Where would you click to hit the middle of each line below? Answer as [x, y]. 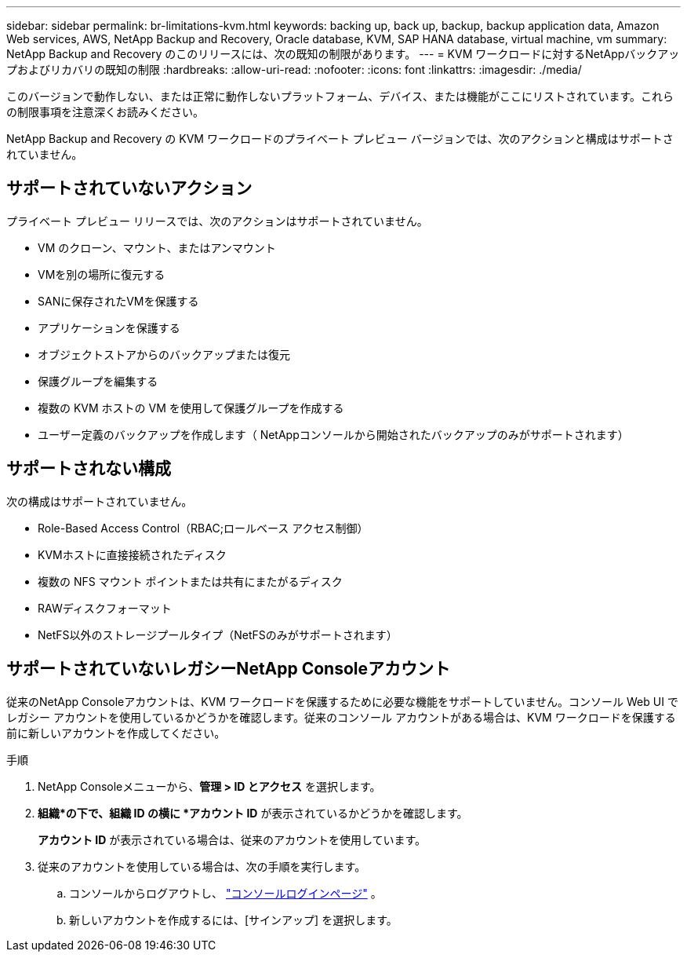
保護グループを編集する [98, 381]
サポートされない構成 [89, 469]
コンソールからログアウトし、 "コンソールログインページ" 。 [225, 893]
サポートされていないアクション [129, 188]
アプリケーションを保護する [109, 327]
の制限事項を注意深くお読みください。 [105, 112]
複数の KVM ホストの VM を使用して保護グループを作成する [191, 408]
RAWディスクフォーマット [105, 608]
